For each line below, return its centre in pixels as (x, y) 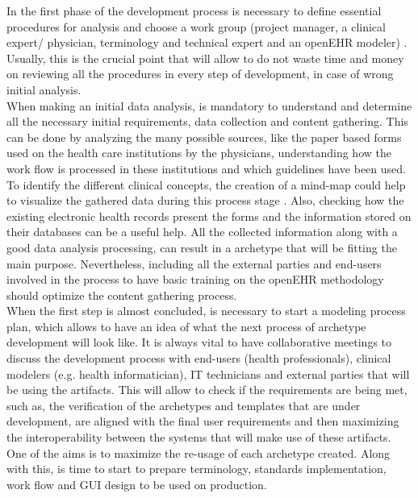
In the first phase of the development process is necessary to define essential (194, 10)
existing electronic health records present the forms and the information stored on (209, 216)
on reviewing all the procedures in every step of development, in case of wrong (200, 74)
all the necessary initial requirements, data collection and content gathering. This (207, 121)
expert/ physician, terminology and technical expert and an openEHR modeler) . (207, 42)
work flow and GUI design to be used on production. (137, 484)
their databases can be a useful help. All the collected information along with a (202, 232)
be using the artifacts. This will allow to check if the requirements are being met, (207, 390)
